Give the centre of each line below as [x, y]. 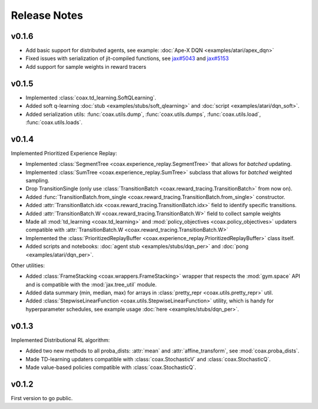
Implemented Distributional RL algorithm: [60, 340]
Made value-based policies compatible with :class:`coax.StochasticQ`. [111, 367]
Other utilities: [28, 265]
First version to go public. [42, 398]
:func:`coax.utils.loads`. [54, 122]
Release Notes [47, 15]
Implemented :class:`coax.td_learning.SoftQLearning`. [91, 98]
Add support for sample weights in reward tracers [86, 66]
